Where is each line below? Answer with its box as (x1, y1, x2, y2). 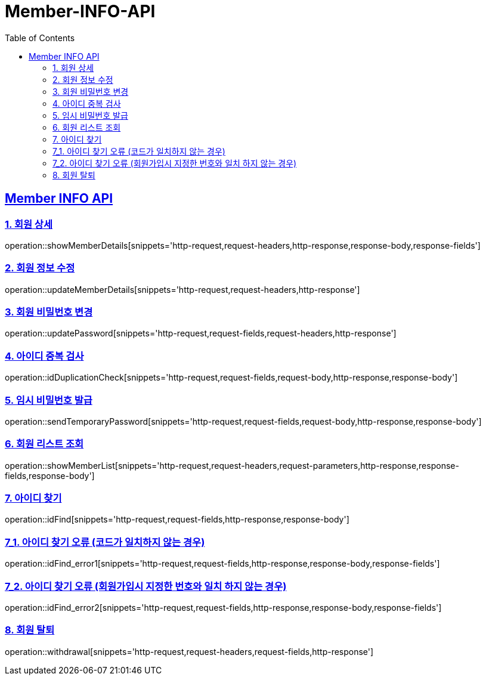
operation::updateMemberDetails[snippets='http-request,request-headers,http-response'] (5, 284, 360, 295)
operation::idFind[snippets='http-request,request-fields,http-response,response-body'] (5, 514, 349, 525)
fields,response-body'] (5, 470, 95, 481)
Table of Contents (5, 32, 75, 43)
